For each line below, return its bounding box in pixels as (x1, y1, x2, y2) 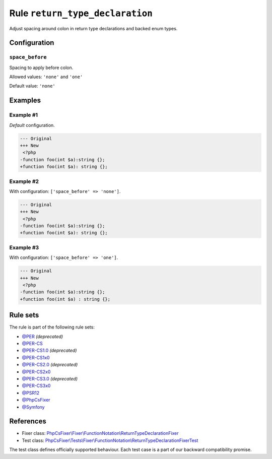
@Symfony (22, 404, 45, 410)
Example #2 (9, 178, 39, 185)
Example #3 (9, 244, 39, 251)
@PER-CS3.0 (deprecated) (22, 375, 78, 381)
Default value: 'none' (9, 83, 55, 89)
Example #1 (9, 111, 38, 118)
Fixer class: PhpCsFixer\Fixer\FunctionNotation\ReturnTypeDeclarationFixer (22, 430, 179, 436)
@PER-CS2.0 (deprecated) (22, 362, 78, 368)
